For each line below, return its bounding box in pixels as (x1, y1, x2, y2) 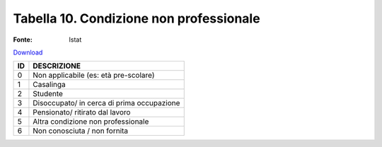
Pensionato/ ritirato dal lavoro (33, 107, 131, 117)
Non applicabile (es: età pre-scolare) (33, 71, 155, 81)
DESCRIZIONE (33, 61, 81, 71)
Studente (33, 89, 64, 99)
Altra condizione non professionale (33, 117, 149, 127)
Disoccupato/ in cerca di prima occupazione (33, 98, 180, 108)
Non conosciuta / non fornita (33, 126, 129, 136)
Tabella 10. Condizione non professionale (13, 11, 261, 26)
